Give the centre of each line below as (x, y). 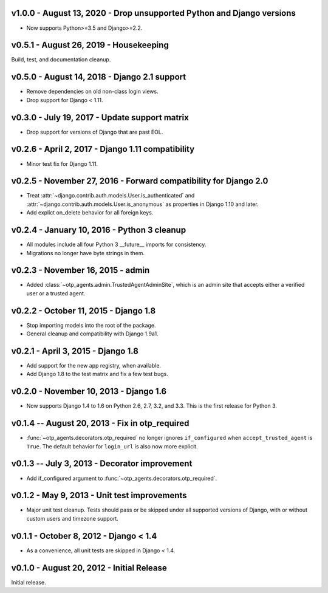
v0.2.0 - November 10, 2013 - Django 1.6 (89, 392)
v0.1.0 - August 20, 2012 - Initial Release (89, 568)
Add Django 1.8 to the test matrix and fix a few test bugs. (97, 374)
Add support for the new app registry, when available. (94, 366)
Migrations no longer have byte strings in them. (86, 253)
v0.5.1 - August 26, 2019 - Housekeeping (90, 45)
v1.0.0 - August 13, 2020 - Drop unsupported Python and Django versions (153, 13)
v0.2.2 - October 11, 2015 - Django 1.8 (84, 311)
